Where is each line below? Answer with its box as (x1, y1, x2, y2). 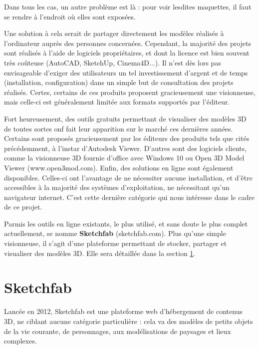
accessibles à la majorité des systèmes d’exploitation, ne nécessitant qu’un (4, 182, 230, 192)
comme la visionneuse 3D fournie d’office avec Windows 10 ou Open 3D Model (4, 152, 245, 163)
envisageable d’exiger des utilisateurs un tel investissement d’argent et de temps (4, 67, 248, 77)
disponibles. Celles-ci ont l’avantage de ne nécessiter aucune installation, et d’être (4, 172, 253, 182)
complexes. (4, 335, 37, 346)
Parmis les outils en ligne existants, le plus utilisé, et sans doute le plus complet (4, 218, 248, 228)
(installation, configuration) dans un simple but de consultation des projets (4, 77, 234, 87)
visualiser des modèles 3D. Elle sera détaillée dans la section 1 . (4, 247, 196, 258)
